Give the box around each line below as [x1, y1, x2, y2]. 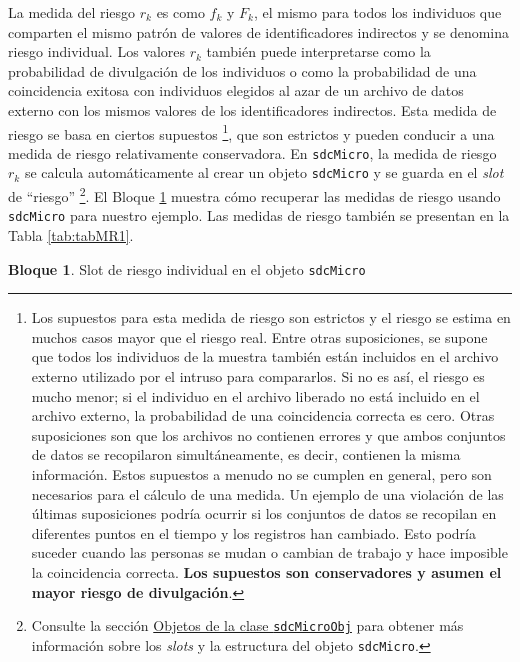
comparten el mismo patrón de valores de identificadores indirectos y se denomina [8, 21, 510, 42]
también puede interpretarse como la [206, 41, 431, 62]
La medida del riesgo [8, 2, 136, 22]
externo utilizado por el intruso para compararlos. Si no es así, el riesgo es [31, 366, 485, 387]
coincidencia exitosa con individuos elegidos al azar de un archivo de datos [8, 80, 464, 101]
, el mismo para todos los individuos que [253, 2, 502, 22]
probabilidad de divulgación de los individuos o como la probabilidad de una [8, 60, 477, 81]
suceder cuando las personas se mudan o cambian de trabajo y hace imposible [31, 542, 508, 563]
